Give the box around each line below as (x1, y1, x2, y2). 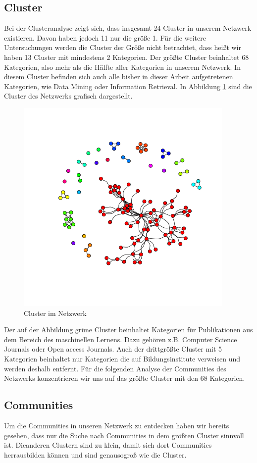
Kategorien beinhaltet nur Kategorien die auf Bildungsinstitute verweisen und (4, 353, 241, 363)
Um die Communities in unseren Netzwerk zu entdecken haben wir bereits (4, 420, 229, 430)
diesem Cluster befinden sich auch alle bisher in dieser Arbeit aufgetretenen (4, 71, 233, 82)
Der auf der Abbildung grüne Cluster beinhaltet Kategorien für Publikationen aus (4, 324, 253, 335)
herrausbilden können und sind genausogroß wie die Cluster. (4, 449, 187, 460)
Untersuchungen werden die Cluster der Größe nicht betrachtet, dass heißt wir (4, 42, 241, 52)
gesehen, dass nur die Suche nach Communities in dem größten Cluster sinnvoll (4, 430, 244, 440)
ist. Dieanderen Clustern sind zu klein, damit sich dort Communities (4, 440, 212, 450)
